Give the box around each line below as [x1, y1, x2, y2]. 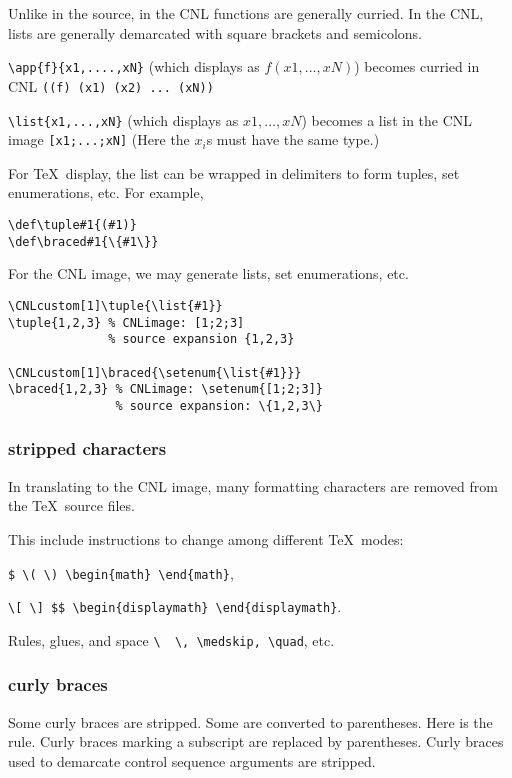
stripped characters [8, 436, 167, 461]
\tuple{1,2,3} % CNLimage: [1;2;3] [8, 315, 245, 330]
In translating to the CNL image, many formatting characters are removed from [8, 475, 498, 496]
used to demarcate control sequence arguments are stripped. [8, 750, 376, 771]
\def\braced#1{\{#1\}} [8, 234, 159, 249]
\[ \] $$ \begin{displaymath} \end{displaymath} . [8, 596, 342, 617]
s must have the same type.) [206, 129, 380, 150]
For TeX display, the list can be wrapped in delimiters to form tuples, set [8, 162, 460, 183]
